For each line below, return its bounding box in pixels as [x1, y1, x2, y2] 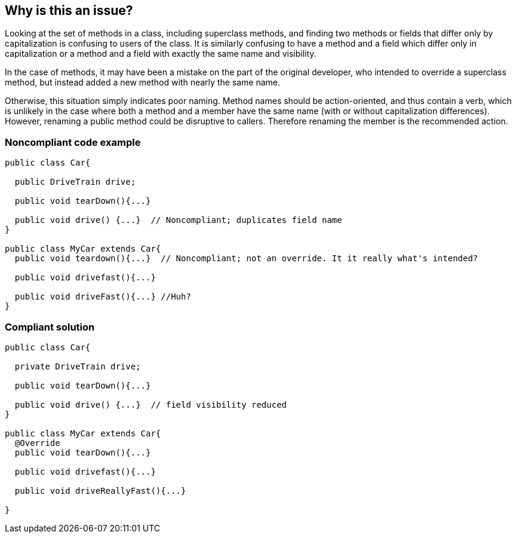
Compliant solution [5, 320, 95, 333]
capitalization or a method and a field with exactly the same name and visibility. [5, 48, 317, 59]
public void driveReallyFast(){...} [14, 485, 186, 496]
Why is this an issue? [5, 3, 133, 18]
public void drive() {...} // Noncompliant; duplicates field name [14, 215, 342, 225]
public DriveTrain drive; [14, 177, 136, 187]
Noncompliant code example [5, 136, 141, 148]
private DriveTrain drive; [14, 361, 141, 371]
